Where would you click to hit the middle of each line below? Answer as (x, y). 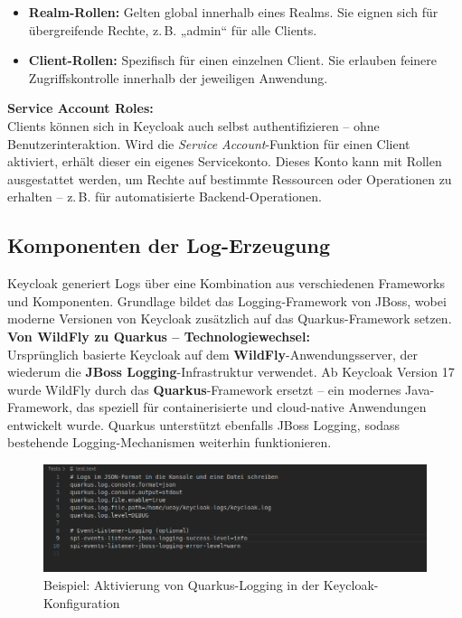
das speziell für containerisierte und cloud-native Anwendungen (251, 407)
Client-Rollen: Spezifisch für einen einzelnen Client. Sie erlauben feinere (233, 60)
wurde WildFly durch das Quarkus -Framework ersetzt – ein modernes (204, 389)
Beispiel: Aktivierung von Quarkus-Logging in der (182, 585)
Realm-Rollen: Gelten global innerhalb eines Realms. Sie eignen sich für (233, 12)
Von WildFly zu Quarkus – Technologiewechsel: (159, 336)
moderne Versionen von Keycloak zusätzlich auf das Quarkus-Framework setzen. (230, 318)
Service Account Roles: (80, 108)
